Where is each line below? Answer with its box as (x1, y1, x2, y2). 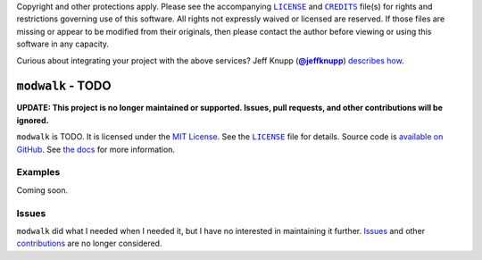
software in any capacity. (16, 38, 110, 49)
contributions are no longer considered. (16, 238, 162, 249)
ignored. (16, 114, 49, 125)
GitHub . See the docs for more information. (16, 144, 176, 155)
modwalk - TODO (16, 79, 112, 94)
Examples (16, 166, 61, 179)
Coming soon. (16, 184, 69, 196)
